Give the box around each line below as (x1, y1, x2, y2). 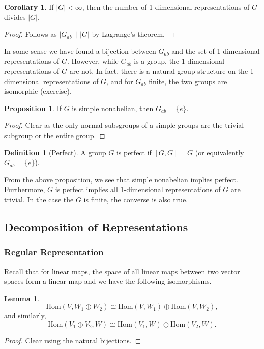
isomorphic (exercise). (4, 86, 72, 96)
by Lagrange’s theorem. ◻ (92, 29, 174, 39)
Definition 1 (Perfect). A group (4, 147, 106, 157)
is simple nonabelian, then (72, 102, 154, 113)
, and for (106, 75, 133, 86)
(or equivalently (195, 147, 244, 157)
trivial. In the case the (4, 194, 74, 204)
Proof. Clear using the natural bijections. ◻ (4, 335, 141, 345)
